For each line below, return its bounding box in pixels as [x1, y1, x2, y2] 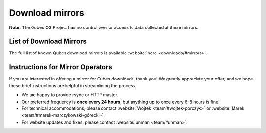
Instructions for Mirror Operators [9, 63, 113, 71]
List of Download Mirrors [9, 37, 87, 46]
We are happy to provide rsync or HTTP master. [21, 92, 118, 98]
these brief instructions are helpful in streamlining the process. [9, 82, 136, 88]
